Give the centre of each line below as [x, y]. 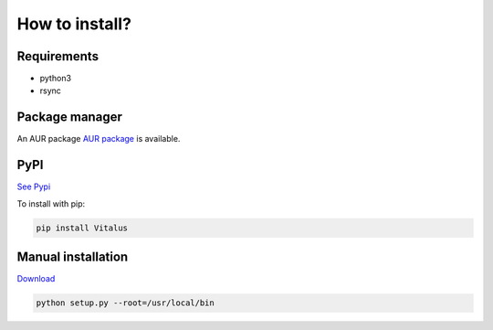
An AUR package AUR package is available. [99, 139]
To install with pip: [51, 203]
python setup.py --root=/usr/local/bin [125, 303]
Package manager [69, 117]
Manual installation [73, 257]
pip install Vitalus [82, 228]
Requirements [58, 56]
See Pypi [34, 186]
